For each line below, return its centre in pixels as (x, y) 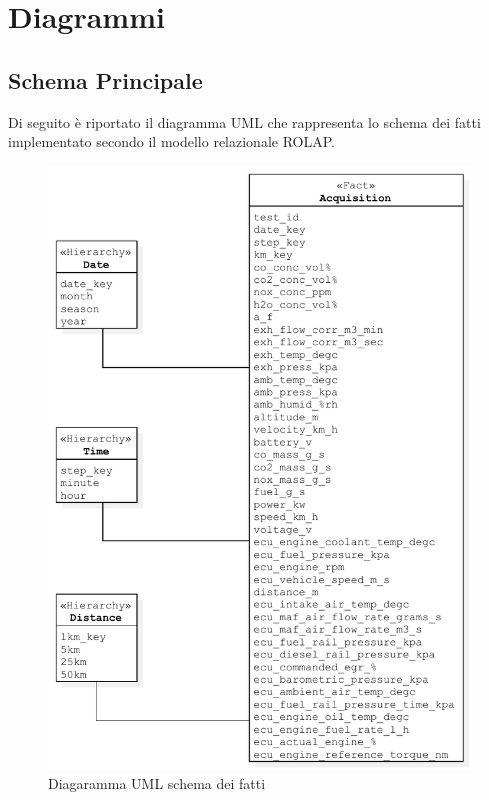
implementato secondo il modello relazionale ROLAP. (171, 141)
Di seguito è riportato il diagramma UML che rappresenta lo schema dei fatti (244, 121)
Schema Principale (105, 79)
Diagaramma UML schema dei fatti (157, 783)
